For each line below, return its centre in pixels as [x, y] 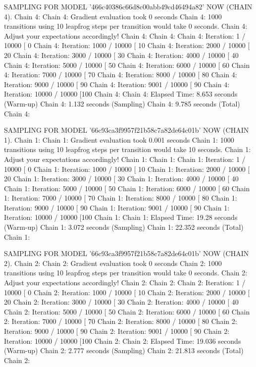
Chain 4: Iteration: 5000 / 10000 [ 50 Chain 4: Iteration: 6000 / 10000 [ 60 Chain [127, 65]
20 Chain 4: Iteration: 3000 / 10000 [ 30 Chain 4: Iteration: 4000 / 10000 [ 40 [121, 55]
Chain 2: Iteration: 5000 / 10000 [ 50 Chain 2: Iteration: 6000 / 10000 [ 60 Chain [127, 311]
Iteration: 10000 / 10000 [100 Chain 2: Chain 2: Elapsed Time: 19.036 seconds [123, 341]
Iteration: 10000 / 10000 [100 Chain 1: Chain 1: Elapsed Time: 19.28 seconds [121, 217]
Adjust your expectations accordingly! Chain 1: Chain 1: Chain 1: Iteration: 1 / [125, 159]
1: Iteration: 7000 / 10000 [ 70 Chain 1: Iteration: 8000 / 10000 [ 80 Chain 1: [121, 198]
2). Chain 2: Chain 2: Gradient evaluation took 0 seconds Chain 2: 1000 [113, 263]
